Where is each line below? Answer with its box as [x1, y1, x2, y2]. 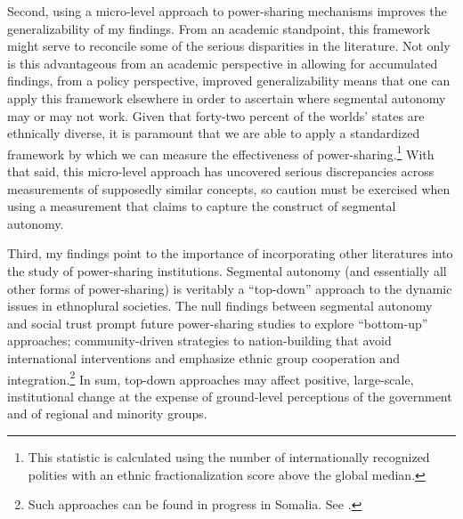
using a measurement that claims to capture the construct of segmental [7, 197, 396, 215]
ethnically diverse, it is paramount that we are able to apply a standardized [7, 124, 420, 142]
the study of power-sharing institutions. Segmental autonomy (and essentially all [7, 261, 447, 280]
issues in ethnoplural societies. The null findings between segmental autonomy [7, 296, 433, 315]
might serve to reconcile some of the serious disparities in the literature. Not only [7, 36, 451, 55]
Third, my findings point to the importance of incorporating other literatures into [7, 244, 453, 263]
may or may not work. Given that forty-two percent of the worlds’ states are [7, 106, 425, 125]
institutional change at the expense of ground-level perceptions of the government [7, 386, 452, 405]
